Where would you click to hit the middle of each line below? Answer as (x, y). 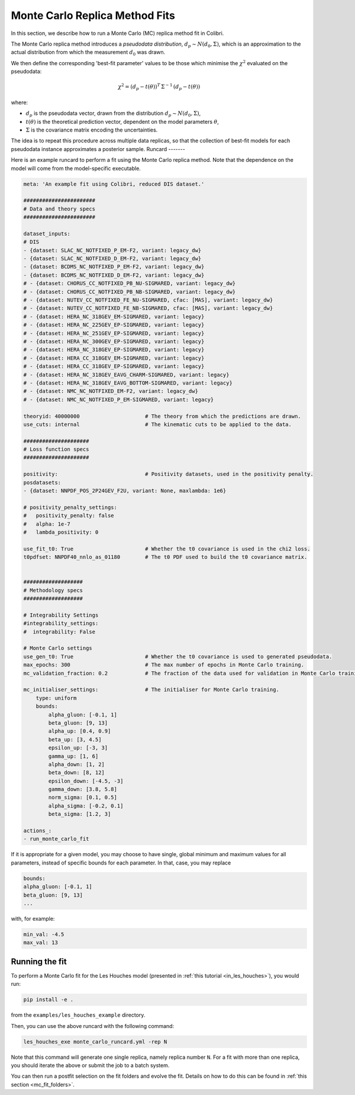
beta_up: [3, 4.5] (75, 739)
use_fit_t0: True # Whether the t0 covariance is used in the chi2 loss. (167, 549)
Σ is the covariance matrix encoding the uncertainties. (92, 130)
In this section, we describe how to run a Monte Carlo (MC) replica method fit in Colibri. (117, 33)
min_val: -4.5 (44, 934)
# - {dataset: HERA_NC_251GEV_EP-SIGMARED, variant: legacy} (114, 333)
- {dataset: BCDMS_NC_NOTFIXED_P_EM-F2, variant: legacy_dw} (114, 267)
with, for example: (33, 918)
